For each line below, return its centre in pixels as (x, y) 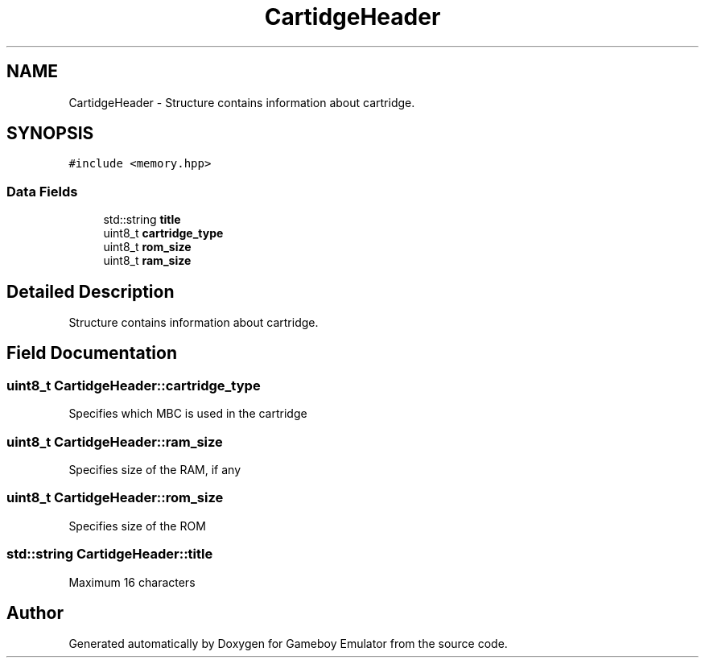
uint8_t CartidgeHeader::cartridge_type (134, 385)
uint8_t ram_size (147, 261)
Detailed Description (91, 291)
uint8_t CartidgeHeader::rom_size (115, 498)
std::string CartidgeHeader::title (110, 554)
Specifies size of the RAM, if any (155, 470)
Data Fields (42, 191)
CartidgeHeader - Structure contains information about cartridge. (242, 102)
